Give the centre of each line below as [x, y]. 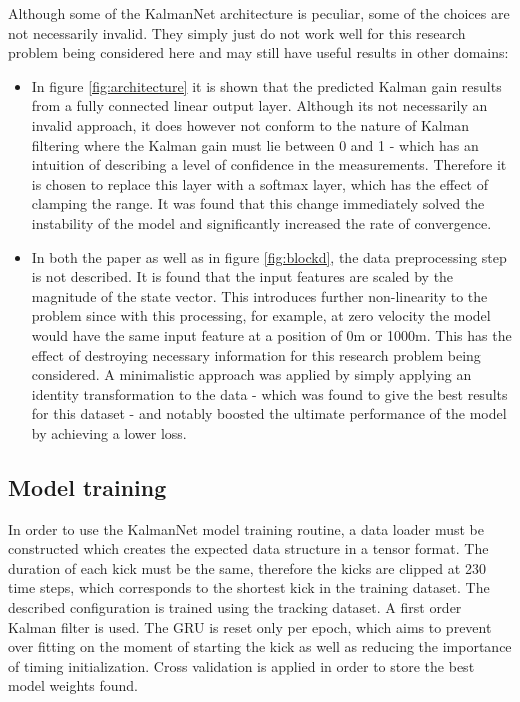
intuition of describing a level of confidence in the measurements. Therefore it [269, 164]
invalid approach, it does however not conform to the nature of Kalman [250, 124]
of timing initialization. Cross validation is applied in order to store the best [241, 665]
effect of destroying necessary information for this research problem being [256, 354]
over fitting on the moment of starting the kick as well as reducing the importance [260, 646]
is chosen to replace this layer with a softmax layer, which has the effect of [259, 183]
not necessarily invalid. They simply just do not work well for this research [237, 32]
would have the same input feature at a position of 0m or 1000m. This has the [271, 334]
